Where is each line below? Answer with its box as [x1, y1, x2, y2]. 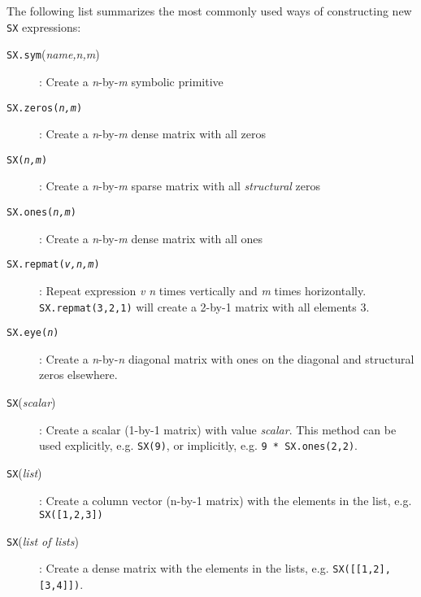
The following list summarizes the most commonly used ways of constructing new [7, 2, 412, 19]
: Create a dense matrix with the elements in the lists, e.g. [39, 560, 329, 577]
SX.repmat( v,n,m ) [7, 259, 100, 271]
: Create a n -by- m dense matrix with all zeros [39, 125, 266, 142]
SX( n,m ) [7, 154, 48, 166]
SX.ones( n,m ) [7, 207, 76, 218]
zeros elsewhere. [39, 366, 118, 383]
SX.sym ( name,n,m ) [7, 46, 100, 63]
